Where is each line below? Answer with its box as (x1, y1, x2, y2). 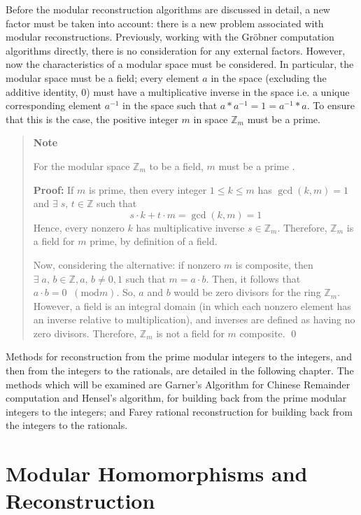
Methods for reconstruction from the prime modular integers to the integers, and (6, 349, 352, 364)
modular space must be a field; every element (6, 70, 199, 85)
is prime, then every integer (89, 182, 207, 197)
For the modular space (33, 158, 130, 173)
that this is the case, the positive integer (6, 111, 178, 126)
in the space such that (122, 98, 218, 113)
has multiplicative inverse (136, 220, 245, 234)
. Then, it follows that (206, 271, 301, 285)
